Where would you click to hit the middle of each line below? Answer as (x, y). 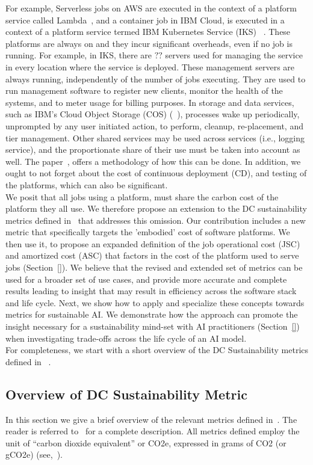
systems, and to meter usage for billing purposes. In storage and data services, (150, 102)
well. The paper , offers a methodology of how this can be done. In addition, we (153, 161)
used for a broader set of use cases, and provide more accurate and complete (146, 279)
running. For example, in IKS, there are (79, 55)
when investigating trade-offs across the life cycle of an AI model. (126, 338)
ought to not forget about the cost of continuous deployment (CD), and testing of (156, 173)
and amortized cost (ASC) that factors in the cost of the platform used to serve (152, 255)
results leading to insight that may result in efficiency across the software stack (151, 291)
